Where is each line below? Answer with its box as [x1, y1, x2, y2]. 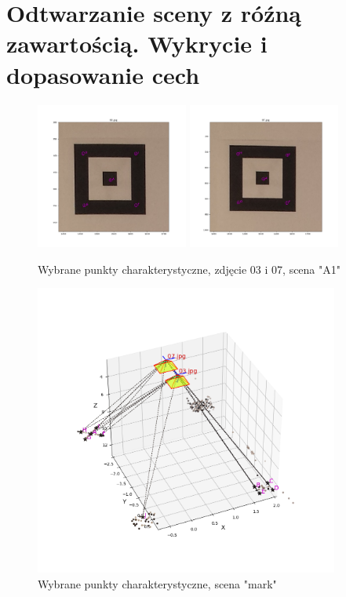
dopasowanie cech [6, 58, 200, 90]
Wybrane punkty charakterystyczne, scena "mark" [38, 576, 277, 592]
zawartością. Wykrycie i [6, 27, 268, 60]
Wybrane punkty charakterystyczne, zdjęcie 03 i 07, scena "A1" [38, 260, 341, 277]
